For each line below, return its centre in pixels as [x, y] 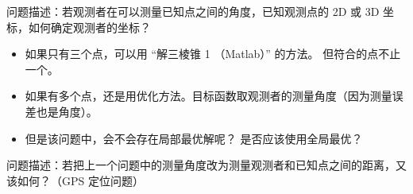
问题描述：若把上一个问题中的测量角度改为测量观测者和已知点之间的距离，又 [206, 165]
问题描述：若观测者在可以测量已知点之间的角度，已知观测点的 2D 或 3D [193, 11]
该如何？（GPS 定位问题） [75, 180]
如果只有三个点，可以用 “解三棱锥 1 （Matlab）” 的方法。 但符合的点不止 [213, 54]
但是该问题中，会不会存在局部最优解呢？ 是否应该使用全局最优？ [194, 138]
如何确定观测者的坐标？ [89, 27]
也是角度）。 [67, 111]
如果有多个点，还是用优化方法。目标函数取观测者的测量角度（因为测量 [208, 96]
